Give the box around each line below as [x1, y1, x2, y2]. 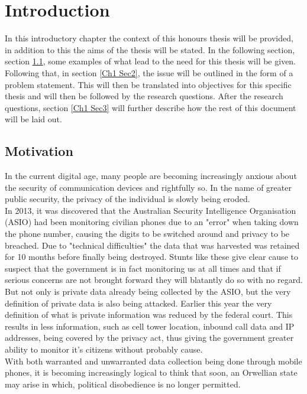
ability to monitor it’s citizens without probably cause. [5, 343, 203, 355]
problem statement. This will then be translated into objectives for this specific [5, 78, 292, 90]
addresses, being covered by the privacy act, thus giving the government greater [5, 331, 294, 344]
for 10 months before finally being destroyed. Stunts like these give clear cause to [5, 250, 298, 263]
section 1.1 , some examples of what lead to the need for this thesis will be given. [5, 55, 296, 67]
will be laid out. [5, 113, 62, 125]
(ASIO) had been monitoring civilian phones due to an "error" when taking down [5, 216, 299, 228]
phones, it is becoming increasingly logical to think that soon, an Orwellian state [5, 366, 298, 379]
